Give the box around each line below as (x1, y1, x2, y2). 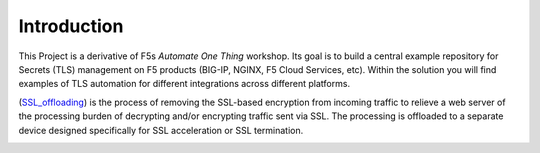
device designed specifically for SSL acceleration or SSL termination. (18, 124, 304, 136)
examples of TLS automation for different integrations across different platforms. (18, 78, 350, 90)
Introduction (18, 15, 124, 37)
